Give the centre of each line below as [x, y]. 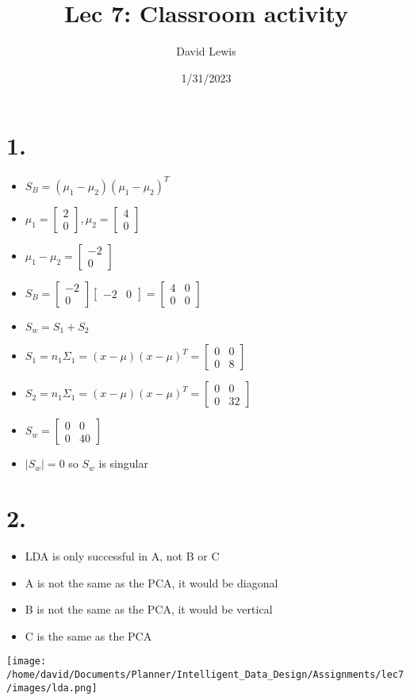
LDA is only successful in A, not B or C [122, 555]
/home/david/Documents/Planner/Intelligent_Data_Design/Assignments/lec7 [205, 674]
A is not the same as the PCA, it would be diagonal [151, 582]
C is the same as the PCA [88, 635]
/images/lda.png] [52, 688]
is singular [123, 463]
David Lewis [206, 51]
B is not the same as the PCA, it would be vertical [149, 609]
